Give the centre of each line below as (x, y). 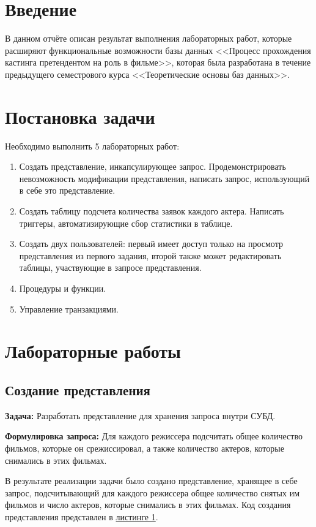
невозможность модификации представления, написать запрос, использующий (164, 178)
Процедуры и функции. (63, 288)
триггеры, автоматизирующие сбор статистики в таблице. (126, 223)
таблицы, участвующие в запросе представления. (110, 267)
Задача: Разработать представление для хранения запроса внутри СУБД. (140, 415)
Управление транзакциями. (69, 309)
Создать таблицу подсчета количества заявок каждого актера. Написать (152, 211)
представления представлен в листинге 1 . (82, 516)
